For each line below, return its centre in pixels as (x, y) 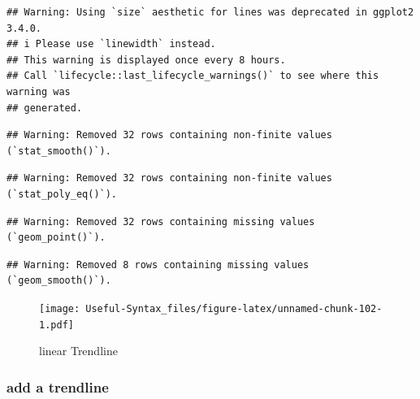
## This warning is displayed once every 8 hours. (146, 60)
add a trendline (58, 386)
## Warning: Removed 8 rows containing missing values (158, 265)
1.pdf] (56, 325)
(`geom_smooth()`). (59, 281)
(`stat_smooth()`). (59, 151)
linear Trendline (78, 351)
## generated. (45, 108)
